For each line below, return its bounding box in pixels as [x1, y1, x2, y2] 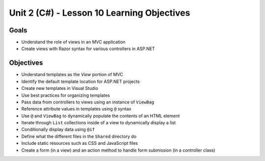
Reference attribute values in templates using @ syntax [21, 106, 132, 112]
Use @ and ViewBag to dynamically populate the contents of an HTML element [21, 113, 180, 119]
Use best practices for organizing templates [21, 92, 110, 98]
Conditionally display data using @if [21, 127, 95, 133]
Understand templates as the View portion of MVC [21, 72, 124, 78]
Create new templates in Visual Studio [21, 85, 98, 91]
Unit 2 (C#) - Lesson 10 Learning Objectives [9, 7, 190, 18]
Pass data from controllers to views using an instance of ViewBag [21, 99, 155, 105]
